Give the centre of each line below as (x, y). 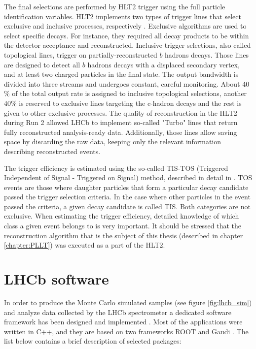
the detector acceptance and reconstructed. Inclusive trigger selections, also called (128, 45)
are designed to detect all (42, 64)
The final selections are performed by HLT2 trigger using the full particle (115, 6)
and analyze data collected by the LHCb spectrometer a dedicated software (118, 312)
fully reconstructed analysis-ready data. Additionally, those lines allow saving (121, 132)
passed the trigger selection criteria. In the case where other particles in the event (127, 197)
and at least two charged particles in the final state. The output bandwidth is (121, 74)
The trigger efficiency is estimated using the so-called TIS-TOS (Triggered (116, 168)
